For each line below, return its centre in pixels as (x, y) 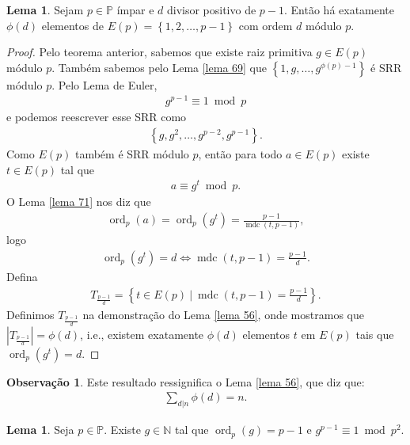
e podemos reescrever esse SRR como (97, 117)
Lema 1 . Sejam (45, 10)
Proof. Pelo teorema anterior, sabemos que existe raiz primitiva (159, 52)
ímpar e (135, 10)
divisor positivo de (211, 10)
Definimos (30, 315)
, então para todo (240, 154)
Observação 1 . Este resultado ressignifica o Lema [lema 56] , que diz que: (186, 381)
